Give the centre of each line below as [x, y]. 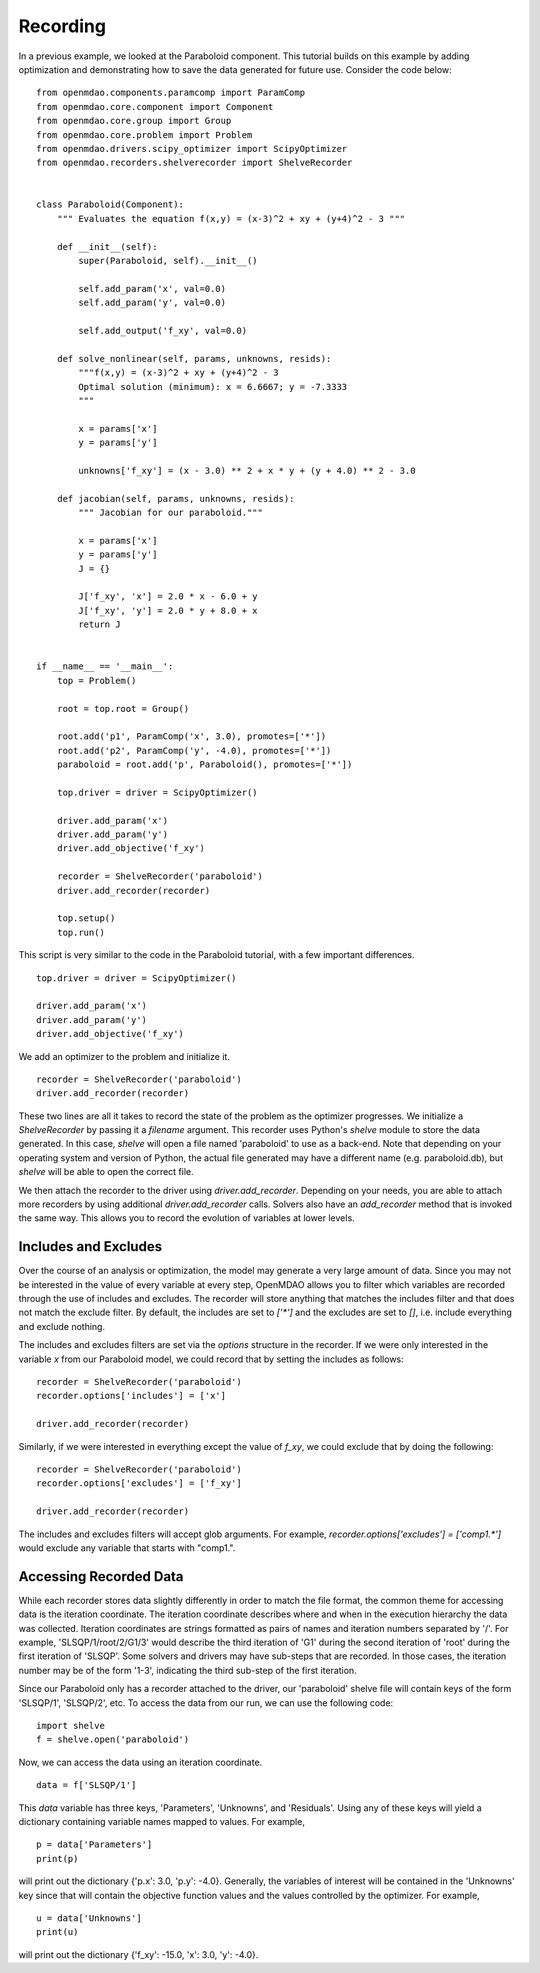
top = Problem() [96, 680]
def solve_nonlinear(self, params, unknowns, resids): [194, 358]
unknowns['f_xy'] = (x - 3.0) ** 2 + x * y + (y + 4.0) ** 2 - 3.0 [247, 470]
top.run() [80, 932]
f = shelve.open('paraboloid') [113, 1739]
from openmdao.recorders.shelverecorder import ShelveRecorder [194, 163]
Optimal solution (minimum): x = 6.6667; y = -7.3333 [213, 386]
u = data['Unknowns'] [89, 1918]
